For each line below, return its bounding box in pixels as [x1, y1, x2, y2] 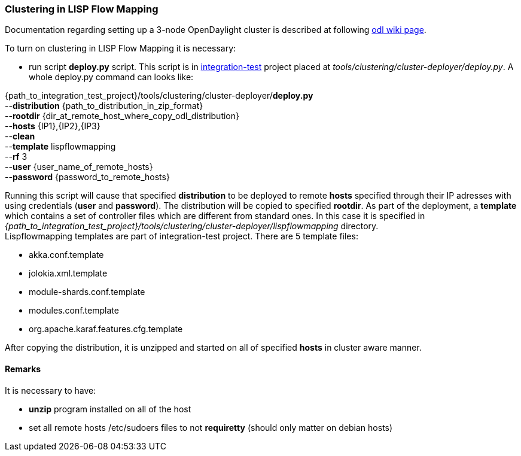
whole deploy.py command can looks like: [29, 72, 194, 83]
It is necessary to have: [5, 385, 96, 396]
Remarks [5, 363, 41, 374]
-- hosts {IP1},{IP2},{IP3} [5, 121, 100, 132]
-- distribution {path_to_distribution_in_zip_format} [5, 101, 203, 111]
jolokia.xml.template [29, 268, 108, 279]
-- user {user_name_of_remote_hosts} [5, 162, 153, 172]
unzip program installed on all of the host [29, 403, 191, 414]
